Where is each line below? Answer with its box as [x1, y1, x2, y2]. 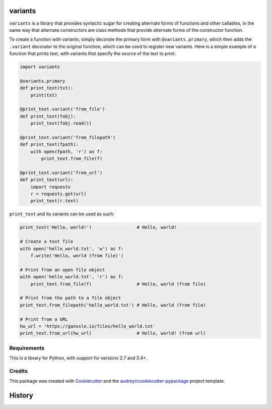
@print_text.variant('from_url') [20, 169, 103, 176]
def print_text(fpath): [20, 142, 79, 147]
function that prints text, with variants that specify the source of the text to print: [9, 50, 176, 56]
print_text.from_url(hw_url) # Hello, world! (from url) [20, 330, 206, 336]
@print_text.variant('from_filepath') [20, 134, 116, 140]
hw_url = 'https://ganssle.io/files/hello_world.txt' [20, 323, 156, 329]
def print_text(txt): [20, 85, 74, 91]
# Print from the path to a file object [20, 295, 121, 301]
